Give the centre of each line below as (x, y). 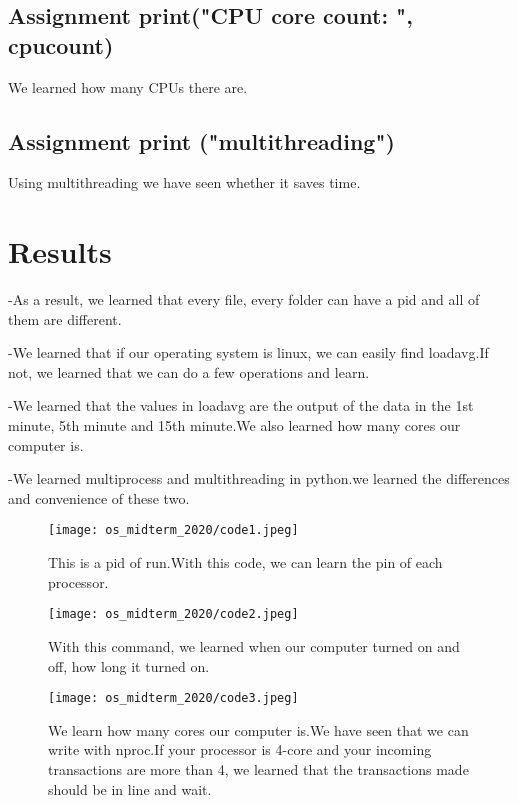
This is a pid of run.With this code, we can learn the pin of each (245, 562)
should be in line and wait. (130, 788)
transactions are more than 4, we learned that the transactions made (258, 768)
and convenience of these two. (99, 497)
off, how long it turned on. (129, 665)
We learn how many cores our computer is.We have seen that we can (258, 729)
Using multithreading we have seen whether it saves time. (184, 182)
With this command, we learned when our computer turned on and (254, 645)
